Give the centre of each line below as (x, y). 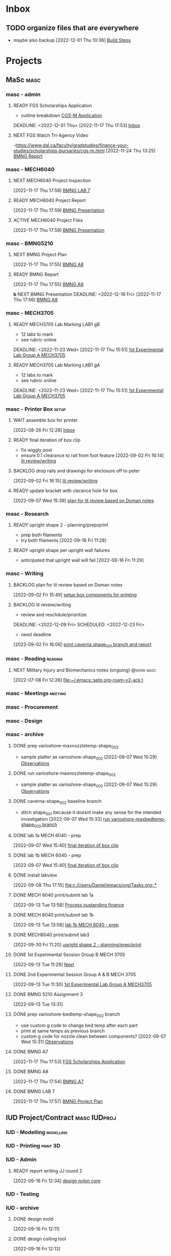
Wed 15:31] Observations (47, 1042)
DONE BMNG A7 (30, 1052)
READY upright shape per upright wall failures (61, 550)
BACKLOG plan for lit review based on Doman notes (68, 584)
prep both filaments (41, 535)
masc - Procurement (32, 707)
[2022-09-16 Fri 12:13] (37, 1248)
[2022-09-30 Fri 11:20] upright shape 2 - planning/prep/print (77, 945)
